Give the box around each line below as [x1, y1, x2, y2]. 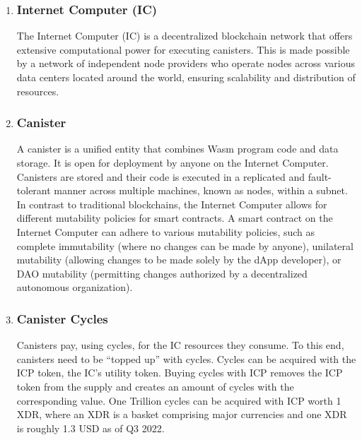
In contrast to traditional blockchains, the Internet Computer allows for [16, 196, 327, 211]
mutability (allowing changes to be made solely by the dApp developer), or [16, 252, 341, 267]
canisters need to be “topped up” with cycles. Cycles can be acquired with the [16, 351, 356, 366]
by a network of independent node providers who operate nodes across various [16, 56, 355, 71]
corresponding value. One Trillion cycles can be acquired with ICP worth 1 [16, 393, 341, 408]
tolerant [16, 183, 51, 198]
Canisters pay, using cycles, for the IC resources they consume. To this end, [16, 338, 344, 352]
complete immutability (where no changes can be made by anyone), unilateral [16, 238, 354, 253]
